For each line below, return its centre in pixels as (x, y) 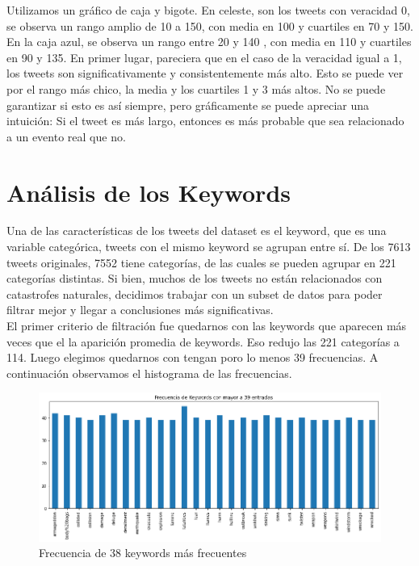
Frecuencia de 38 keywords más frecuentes (143, 553)
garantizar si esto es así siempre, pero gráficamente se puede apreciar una (188, 105)
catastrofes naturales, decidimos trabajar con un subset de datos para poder (195, 293)
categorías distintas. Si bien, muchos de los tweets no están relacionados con (195, 278)
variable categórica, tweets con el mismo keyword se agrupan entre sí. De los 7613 (209, 247)
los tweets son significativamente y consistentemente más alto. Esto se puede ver (205, 73)
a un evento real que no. (66, 136)
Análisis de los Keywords (149, 192)
